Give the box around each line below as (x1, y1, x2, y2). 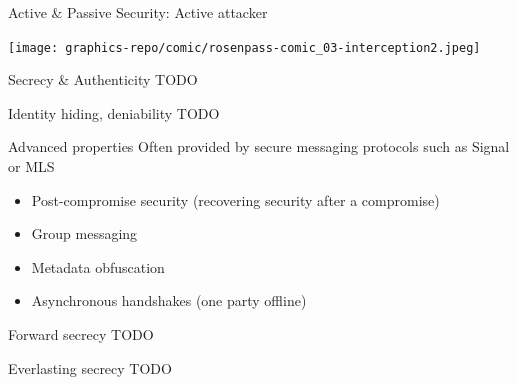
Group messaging (31, 223, 138, 244)
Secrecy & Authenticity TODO (8, 69, 198, 90)
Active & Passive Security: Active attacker (8, 2, 268, 22)
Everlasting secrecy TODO (8, 357, 172, 378)
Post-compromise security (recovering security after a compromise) (31, 189, 440, 210)
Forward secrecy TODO (8, 324, 154, 344)
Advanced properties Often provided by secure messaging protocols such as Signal (8, 136, 510, 157)
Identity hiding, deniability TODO (8, 102, 220, 123)
